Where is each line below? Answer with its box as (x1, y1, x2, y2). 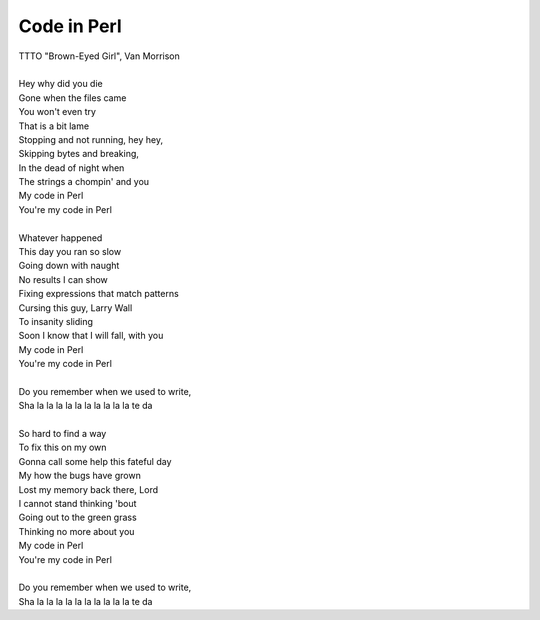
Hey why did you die (18, 78, 104, 90)
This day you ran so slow (18, 246, 122, 258)
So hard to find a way (18, 428, 107, 440)
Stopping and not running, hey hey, (18, 133, 164, 145)
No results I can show (18, 273, 109, 285)
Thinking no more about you (18, 525, 135, 537)
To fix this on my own (18, 441, 107, 454)
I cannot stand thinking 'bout (18, 498, 137, 510)
